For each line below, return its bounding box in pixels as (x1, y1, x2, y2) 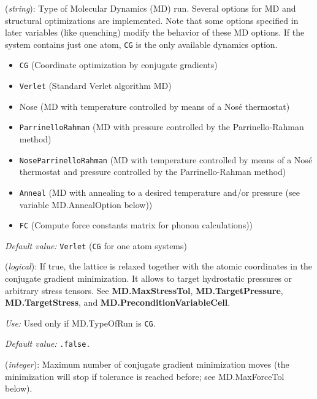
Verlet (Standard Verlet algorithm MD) (19, 79, 172, 92)
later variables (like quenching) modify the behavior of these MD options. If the (5, 26, 305, 39)
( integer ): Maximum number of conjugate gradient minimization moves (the (5, 358, 289, 371)
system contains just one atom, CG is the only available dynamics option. (5, 37, 278, 50)
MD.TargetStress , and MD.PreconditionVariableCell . (5, 296, 231, 309)
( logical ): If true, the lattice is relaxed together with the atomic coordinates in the (5, 260, 313, 273)
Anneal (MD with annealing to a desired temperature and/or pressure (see (19, 185, 300, 198)
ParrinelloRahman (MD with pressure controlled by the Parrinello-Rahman (19, 120, 304, 133)
